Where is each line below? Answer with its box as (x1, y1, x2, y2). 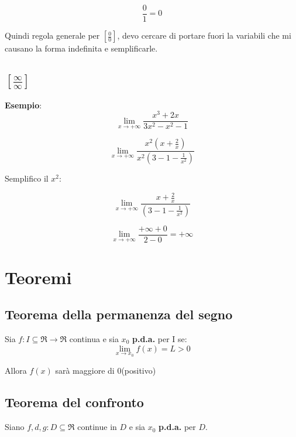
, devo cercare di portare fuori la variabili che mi (117, 29, 291, 42)
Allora (5, 364, 27, 377)
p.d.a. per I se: (132, 333, 187, 345)
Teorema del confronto (5, 393, 144, 411)
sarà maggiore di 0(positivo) (55, 364, 156, 377)
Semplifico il (5, 172, 49, 184)
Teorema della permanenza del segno (5, 305, 233, 323)
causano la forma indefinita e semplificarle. (5, 42, 158, 54)
